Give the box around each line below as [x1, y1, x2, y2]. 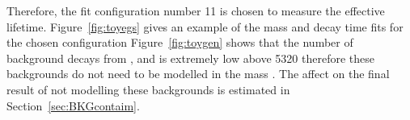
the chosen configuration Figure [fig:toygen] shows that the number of [6, 34, 353, 51]
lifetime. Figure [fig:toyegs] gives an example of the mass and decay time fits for [6, 18, 404, 35]
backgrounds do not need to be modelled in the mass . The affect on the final [6, 65, 390, 82]
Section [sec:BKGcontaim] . [6, 97, 140, 114]
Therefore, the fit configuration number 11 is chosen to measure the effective [6, 2, 385, 19]
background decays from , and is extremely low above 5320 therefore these [6, 49, 374, 66]
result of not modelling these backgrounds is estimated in [6, 81, 290, 97]
